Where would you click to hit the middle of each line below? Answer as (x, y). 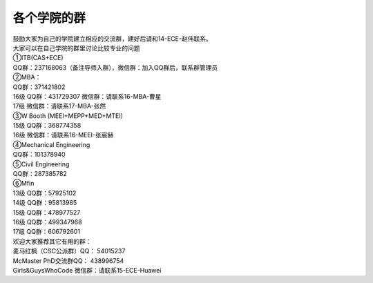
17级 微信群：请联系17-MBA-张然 (59, 106)
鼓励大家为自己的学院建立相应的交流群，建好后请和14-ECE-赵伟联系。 (112, 39)
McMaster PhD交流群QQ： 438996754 (68, 261)
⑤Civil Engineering (41, 164)
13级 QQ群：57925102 (45, 193)
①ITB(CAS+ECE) (38, 58)
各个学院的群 (49, 18)
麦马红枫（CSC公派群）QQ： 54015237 (69, 251)
